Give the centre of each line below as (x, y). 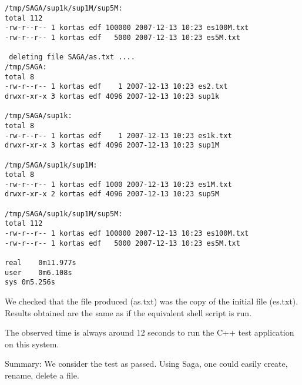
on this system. (32, 344)
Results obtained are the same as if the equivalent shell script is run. (128, 312)
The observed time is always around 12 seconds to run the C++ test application (150, 332)
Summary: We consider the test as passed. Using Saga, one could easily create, (146, 364)
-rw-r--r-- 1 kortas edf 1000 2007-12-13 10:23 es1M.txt (118, 184)
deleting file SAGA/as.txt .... (72, 57)
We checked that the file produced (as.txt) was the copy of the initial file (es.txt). (152, 301)
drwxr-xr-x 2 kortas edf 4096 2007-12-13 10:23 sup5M (112, 194)
